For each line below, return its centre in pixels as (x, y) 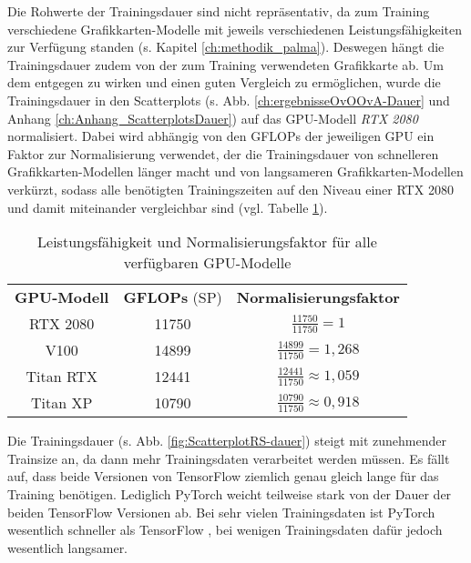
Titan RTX (61, 377)
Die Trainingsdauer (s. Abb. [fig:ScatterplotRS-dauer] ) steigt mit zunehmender (227, 441)
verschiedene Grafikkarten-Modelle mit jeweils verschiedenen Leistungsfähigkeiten (235, 29)
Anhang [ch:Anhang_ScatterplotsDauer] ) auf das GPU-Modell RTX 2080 (213, 118)
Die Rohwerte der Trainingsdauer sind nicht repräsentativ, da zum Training (219, 11)
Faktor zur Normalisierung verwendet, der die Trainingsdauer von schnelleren (223, 153)
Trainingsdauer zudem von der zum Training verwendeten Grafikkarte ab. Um (225, 64)
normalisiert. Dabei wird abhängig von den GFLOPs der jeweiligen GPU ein (221, 136)
